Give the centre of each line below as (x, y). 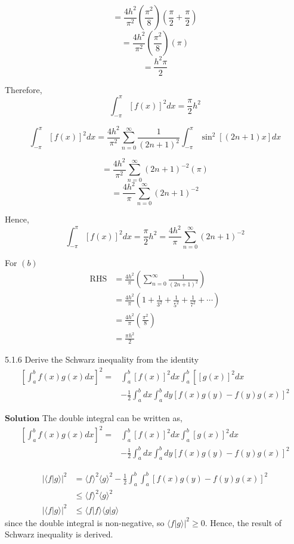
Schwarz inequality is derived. (59, 534)
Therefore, (24, 89)
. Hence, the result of (243, 522)
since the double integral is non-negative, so (85, 522)
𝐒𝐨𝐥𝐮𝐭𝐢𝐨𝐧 (22, 418)
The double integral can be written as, (112, 417)
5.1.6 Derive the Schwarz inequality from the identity (102, 359)
